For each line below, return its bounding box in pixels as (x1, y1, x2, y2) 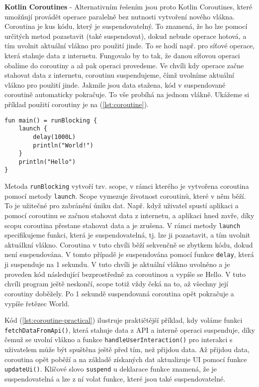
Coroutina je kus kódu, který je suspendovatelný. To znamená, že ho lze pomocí (4, 21, 248, 31)
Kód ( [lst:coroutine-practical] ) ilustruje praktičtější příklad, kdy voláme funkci (4, 315, 243, 325)
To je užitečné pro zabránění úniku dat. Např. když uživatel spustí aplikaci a (4, 200, 239, 211)
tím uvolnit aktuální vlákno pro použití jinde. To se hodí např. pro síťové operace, (4, 40, 255, 51)
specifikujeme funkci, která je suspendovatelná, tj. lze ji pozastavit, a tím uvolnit (4, 230, 251, 240)
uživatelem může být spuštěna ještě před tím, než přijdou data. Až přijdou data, (4, 344, 250, 354)
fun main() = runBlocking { (4, 117, 97, 124)
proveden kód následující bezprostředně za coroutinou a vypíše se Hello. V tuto (4, 268, 246, 279)
